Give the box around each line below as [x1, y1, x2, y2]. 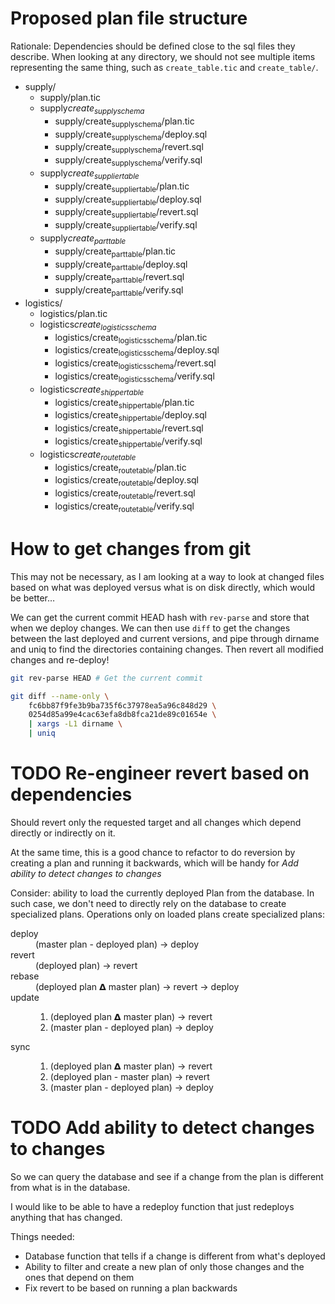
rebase [10, 970, 40, 982]
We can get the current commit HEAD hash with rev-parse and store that [10, 611, 310, 623]
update [10, 991, 40, 1003]
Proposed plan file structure [10, 7, 248, 30]
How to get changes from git [10, 538, 252, 561]
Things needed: [10, 1230, 75, 1242]
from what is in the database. [10, 1181, 131, 1193]
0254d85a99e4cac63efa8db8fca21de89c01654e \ [28, 710, 217, 720]
